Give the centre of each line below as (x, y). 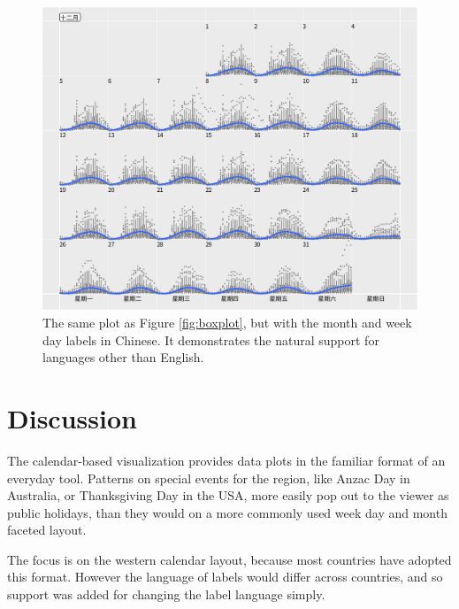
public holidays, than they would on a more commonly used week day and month (227, 512)
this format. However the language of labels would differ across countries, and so (225, 577)
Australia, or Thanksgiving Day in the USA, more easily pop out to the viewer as (228, 495)
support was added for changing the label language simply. (166, 594)
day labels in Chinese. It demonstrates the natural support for (211, 339)
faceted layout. (47, 530)
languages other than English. (123, 357)
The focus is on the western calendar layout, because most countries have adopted (229, 559)
